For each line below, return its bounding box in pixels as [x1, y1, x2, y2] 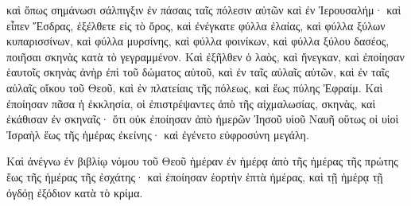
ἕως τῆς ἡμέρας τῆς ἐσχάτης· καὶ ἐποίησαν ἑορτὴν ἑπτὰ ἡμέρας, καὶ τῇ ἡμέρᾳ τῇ [6, 168, 383, 185]
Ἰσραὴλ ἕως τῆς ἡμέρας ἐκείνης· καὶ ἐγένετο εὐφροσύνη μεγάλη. [6, 126, 309, 142]
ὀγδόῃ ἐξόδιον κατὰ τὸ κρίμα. [6, 184, 143, 200]
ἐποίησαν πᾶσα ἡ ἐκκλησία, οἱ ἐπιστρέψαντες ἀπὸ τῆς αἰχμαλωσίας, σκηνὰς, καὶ [6, 95, 376, 111]
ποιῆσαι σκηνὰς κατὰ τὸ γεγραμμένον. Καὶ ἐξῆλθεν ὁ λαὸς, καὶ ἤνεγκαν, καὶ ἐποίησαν [6, 48, 405, 64]
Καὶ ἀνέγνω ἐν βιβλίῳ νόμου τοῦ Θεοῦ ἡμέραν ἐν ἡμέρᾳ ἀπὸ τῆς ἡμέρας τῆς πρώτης [6, 153, 398, 169]
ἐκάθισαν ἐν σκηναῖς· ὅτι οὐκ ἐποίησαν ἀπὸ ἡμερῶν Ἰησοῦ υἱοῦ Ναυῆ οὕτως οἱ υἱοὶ [6, 111, 399, 127]
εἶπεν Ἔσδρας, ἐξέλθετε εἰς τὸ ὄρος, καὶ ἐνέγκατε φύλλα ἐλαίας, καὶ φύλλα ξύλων [6, 17, 386, 33]
